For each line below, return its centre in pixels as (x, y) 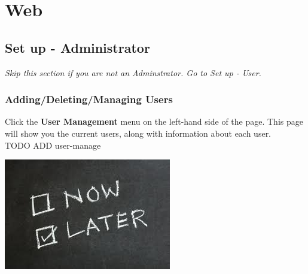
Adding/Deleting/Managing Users (89, 99)
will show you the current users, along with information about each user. (138, 133)
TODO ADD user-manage (53, 145)
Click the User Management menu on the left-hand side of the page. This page (154, 121)
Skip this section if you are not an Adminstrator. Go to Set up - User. (133, 72)
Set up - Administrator (77, 47)
